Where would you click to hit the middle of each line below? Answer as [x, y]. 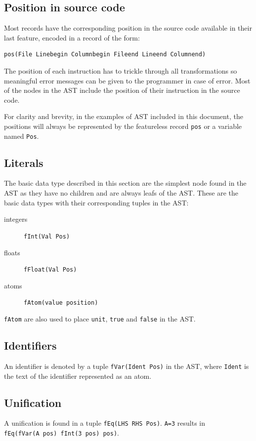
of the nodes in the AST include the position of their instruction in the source [122, 90]
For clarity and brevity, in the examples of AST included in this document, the [124, 116]
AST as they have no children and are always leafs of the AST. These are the [121, 193]
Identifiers [30, 345]
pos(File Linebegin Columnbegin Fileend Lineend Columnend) [105, 55]
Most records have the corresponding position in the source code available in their [128, 28]
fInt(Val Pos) [47, 236]
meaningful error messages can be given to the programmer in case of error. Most [127, 80]
